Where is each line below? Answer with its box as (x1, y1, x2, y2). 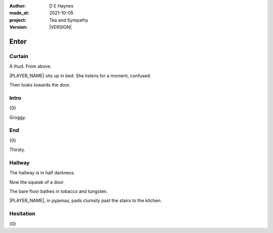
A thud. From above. (9, 63, 52, 69)
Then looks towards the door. (9, 82, 71, 88)
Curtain (9, 53, 29, 60)
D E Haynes (49, 3, 74, 9)
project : (9, 17, 26, 23)
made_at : (9, 10, 30, 16)
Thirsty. (9, 147, 25, 153)
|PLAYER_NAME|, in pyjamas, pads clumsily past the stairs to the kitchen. (9, 198, 162, 204)
